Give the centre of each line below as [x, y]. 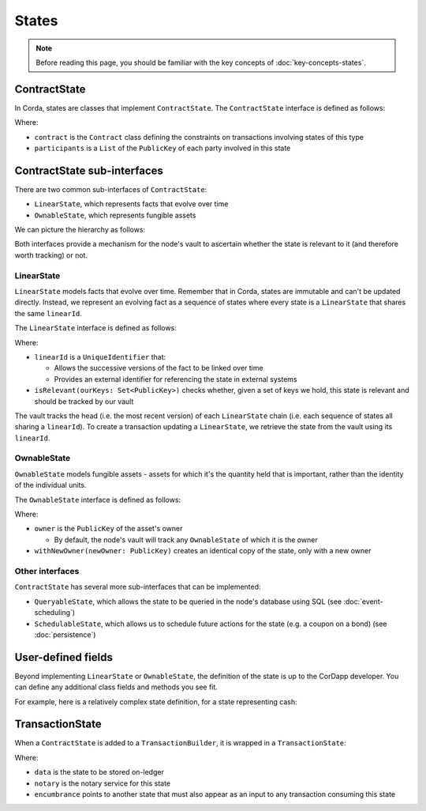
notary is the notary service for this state [103, 783]
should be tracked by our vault [84, 401]
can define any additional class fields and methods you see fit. [116, 687]
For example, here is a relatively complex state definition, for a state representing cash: [156, 702]
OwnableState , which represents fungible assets [115, 215]
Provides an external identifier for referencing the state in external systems [176, 379]
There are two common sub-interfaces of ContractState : [111, 189]
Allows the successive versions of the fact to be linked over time [159, 368]
